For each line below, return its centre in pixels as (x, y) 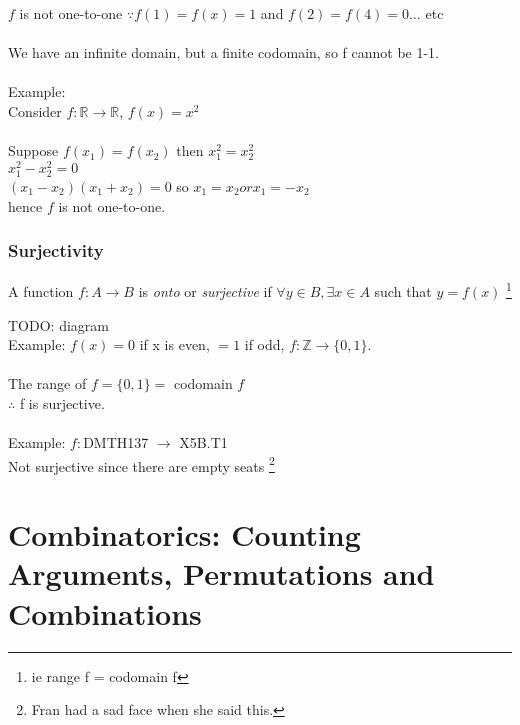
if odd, (264, 344)
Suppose (33, 150)
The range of (47, 383)
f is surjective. (62, 403)
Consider (35, 110)
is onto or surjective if (205, 291)
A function (41, 291)
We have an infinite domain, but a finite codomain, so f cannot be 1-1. (223, 52)
